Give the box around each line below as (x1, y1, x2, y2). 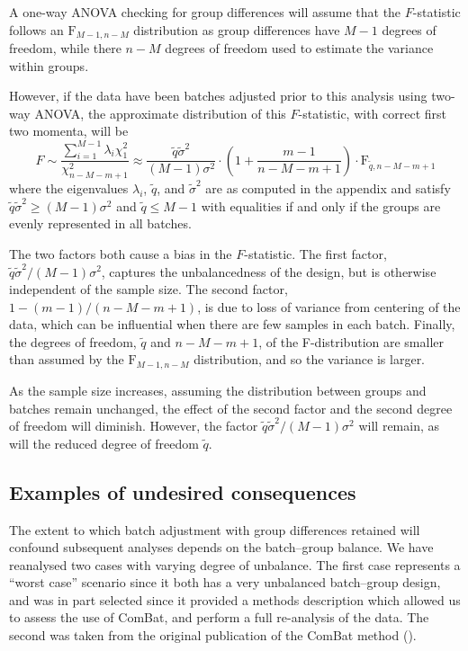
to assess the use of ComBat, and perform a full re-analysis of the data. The (9, 608, 429, 627)
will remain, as (358, 416, 440, 435)
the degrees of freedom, (9, 332, 137, 351)
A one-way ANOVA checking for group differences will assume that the (9, 3, 401, 21)
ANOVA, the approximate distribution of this (34, 103, 286, 122)
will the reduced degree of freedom (9, 433, 199, 452)
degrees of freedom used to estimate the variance (165, 39, 434, 58)
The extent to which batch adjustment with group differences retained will (9, 520, 420, 539)
